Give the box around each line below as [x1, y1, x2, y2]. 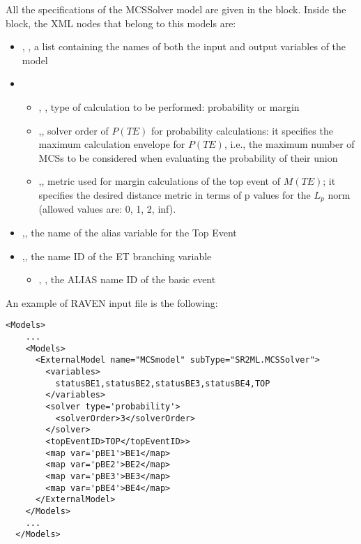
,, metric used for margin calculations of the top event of [38, 174, 280, 188]
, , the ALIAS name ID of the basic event [38, 272, 216, 287]
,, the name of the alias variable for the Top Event [22, 225, 237, 239]
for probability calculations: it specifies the [151, 123, 333, 137]
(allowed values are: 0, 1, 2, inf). [38, 202, 176, 216]
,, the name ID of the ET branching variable [22, 248, 212, 263]
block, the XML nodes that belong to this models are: [6, 15, 236, 30]
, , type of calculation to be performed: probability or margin [38, 99, 300, 114]
